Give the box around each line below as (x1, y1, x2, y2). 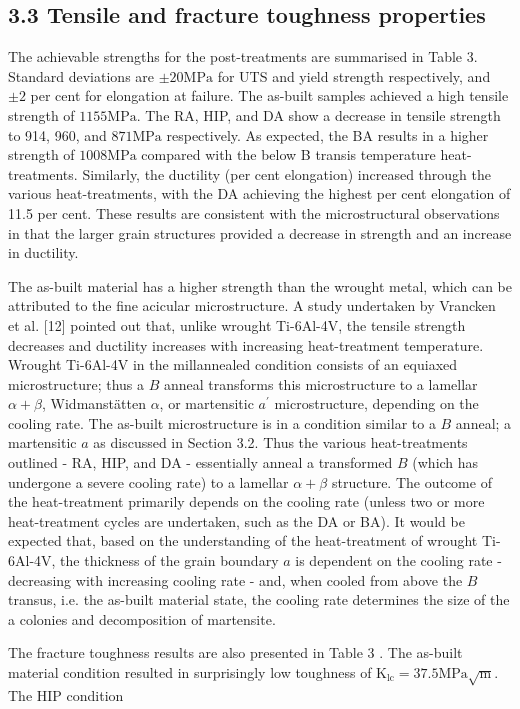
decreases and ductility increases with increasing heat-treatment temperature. (8, 334, 484, 355)
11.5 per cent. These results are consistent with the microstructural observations (8, 202, 500, 223)
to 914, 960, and (8, 124, 107, 145)
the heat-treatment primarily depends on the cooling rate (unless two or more (8, 491, 485, 512)
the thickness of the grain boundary (60, 550, 279, 571)
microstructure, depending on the (274, 393, 479, 414)
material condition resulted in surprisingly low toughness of (8, 662, 372, 683)
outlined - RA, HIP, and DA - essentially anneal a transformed (8, 452, 393, 473)
